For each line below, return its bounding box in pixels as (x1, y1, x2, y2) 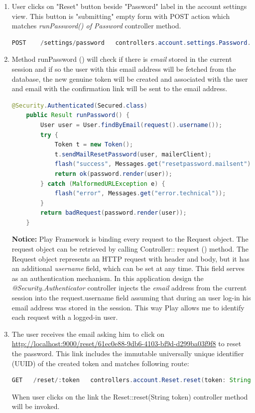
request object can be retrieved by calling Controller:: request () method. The (11, 244, 249, 254)
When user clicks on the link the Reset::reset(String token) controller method (11, 391, 248, 402)
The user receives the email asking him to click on (11, 328, 165, 339)
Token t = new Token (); (54, 141, 133, 148)
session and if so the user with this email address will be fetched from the (11, 63, 236, 74)
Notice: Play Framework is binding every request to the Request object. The (11, 234, 249, 244)
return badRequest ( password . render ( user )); (40, 209, 187, 217)
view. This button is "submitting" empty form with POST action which (11, 10, 230, 21)
